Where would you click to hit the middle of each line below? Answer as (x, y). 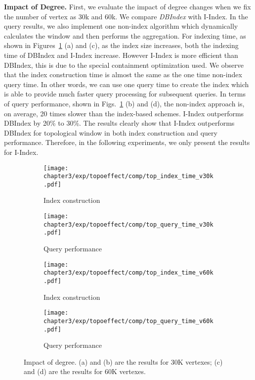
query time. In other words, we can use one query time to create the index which (127, 84)
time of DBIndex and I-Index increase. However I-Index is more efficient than (121, 55)
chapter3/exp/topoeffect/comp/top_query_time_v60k (128, 321)
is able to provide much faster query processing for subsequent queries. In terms (125, 94)
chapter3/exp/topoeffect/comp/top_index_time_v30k (128, 176)
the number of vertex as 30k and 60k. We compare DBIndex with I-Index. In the (126, 16)
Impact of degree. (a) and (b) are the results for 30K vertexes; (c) (123, 361)
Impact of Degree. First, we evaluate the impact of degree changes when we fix (127, 6)
